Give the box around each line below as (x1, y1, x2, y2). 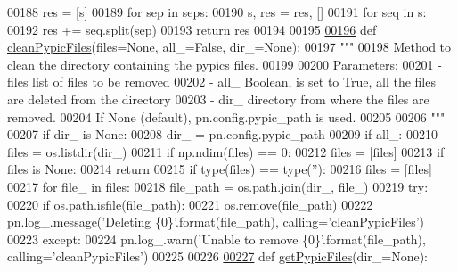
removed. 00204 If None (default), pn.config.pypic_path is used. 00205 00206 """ (7, 107, 446, 126)
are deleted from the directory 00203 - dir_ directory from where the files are (7, 89, 429, 108)
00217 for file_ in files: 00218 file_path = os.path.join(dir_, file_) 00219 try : (7, 177, 429, 195)
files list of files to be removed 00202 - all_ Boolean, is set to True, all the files (7, 72, 436, 91)
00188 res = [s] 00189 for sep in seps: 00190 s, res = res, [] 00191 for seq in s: (7, 3, 427, 21)
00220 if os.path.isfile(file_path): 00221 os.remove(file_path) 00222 (7, 194, 373, 213)
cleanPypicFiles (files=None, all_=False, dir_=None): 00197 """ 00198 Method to (7, 37, 452, 56)
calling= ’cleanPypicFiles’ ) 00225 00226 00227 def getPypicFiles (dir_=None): (7, 247, 428, 266)
